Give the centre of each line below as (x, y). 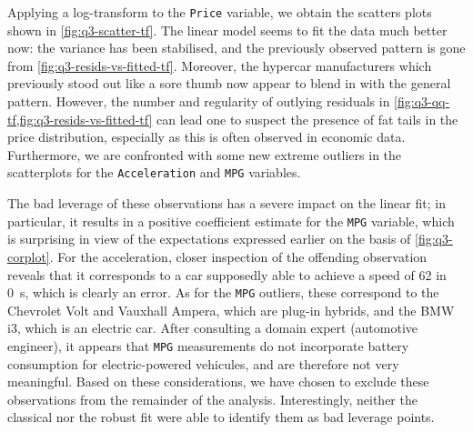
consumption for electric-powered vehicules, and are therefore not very (203, 363)
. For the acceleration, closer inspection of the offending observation (238, 256)
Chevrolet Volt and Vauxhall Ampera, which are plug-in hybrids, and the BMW (231, 310)
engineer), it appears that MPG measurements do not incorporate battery (208, 345)
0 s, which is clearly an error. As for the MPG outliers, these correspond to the (223, 292)
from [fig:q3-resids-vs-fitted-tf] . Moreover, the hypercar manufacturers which (220, 65)
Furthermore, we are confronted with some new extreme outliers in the (205, 154)
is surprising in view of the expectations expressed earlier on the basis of (209, 239)
